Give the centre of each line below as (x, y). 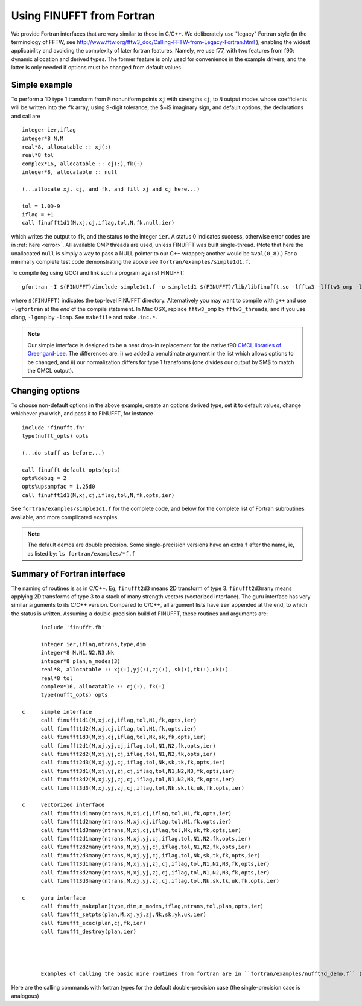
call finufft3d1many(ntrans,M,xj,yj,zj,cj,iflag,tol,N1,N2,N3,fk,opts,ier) (155, 864)
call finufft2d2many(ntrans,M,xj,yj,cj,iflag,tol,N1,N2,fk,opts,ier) (146, 847)
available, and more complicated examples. (65, 517)
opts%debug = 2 (44, 478)
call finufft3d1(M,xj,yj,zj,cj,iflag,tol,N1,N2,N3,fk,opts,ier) (138, 771)
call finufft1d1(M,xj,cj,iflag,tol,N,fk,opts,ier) (98, 495)
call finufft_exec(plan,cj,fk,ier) (93, 923)
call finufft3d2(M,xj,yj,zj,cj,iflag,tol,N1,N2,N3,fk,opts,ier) (138, 780)
